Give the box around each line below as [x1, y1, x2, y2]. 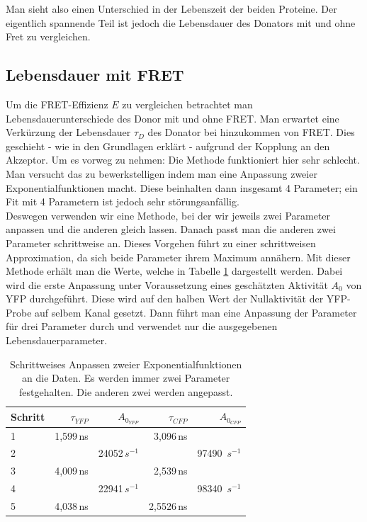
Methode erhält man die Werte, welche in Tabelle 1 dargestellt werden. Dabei [6, 263, 343, 278]
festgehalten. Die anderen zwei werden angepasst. [18, 384, 233, 399]
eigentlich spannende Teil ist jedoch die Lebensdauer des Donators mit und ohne [6, 15, 356, 30]
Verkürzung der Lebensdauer [6, 125, 131, 140]
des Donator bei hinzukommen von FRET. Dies [147, 125, 355, 140]
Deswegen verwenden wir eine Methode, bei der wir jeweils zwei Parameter [6, 208, 331, 222]
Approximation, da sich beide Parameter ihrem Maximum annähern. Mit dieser [6, 249, 351, 264]
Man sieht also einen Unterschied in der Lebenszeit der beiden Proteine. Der [6, 1, 337, 16]
